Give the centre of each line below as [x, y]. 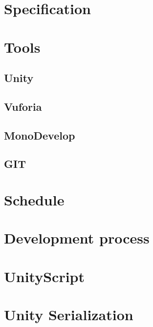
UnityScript [44, 276]
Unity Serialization [69, 315]
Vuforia [23, 106]
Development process [77, 238]
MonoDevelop [40, 135]
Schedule [34, 200]
